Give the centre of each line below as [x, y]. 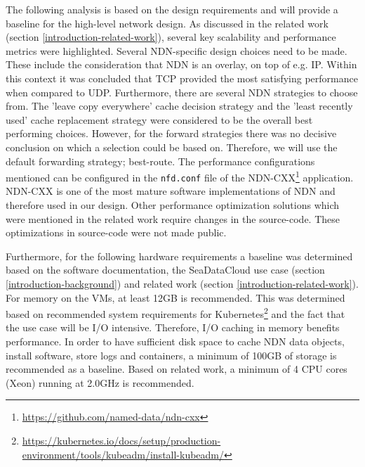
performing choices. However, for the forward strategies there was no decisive [171, 133]
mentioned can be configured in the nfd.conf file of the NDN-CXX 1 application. [180, 176]
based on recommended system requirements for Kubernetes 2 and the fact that [175, 313]
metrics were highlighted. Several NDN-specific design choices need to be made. [177, 50]
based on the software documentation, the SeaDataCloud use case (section [165, 270]
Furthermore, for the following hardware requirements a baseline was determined [179, 256]
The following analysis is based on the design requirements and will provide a [172, 9]
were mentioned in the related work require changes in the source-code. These [173, 218]
